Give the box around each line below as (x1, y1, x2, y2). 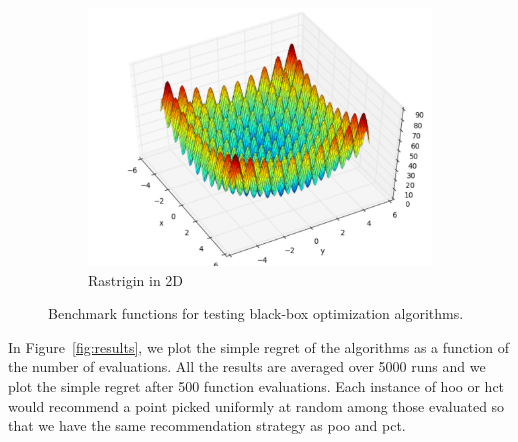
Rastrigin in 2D (88, 269, 184, 290)
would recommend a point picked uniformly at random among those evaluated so (8, 395, 505, 416)
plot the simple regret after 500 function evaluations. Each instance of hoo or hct (8, 375, 505, 396)
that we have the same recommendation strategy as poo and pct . (8, 415, 406, 436)
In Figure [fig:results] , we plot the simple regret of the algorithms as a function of (8, 336, 509, 357)
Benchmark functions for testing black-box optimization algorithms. (48, 303, 464, 324)
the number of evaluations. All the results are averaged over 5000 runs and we (8, 356, 486, 377)
